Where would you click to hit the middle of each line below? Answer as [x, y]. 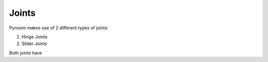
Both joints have [26, 53]
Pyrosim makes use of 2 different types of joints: [59, 28]
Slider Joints [34, 44]
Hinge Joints [34, 37]
